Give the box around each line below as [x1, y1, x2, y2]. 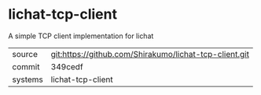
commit [12, 61, 40, 72]
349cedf [50, 61, 84, 72]
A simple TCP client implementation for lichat [8, 31, 154, 40]
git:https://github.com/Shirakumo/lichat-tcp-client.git [50, 48, 250, 59]
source [12, 48, 38, 59]
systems [12, 74, 43, 85]
